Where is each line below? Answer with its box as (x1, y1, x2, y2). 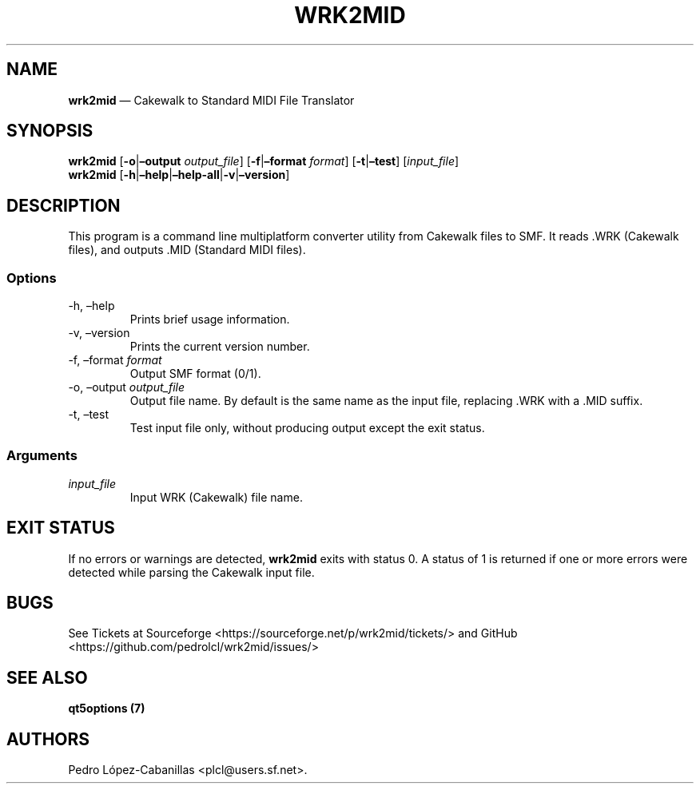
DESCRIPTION (6, 195, 121, 216)
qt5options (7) (68, 701, 145, 716)
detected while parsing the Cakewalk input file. (68, 565, 315, 579)
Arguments (6, 447, 78, 464)
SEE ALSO (6, 667, 88, 688)
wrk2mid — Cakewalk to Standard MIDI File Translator (68, 93, 355, 107)
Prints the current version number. (129, 339, 310, 354)
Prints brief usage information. (129, 312, 290, 327)
